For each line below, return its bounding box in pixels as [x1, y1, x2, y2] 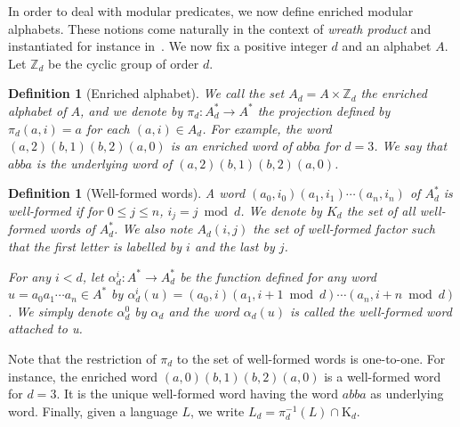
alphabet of [8, 101, 67, 119]
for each [85, 119, 130, 137]
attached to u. [8, 319, 83, 338]
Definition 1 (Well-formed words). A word [8, 184, 246, 202]
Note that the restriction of [8, 349, 157, 367]
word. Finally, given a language [8, 401, 178, 420]
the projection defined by [257, 101, 391, 119]
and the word [168, 301, 239, 320]
